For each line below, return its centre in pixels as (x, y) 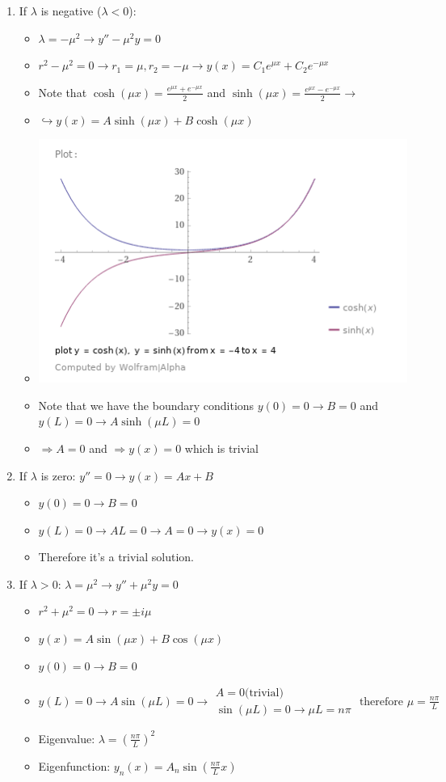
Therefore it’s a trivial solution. (116, 557)
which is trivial (221, 448)
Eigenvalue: (67, 738)
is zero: (58, 475)
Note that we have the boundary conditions (146, 405)
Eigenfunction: (74, 765)
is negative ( (71, 11)
